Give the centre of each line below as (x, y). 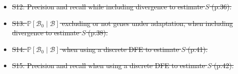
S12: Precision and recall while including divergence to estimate (107, 6)
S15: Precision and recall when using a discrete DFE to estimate (108, 65)
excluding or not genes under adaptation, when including (147, 23)
